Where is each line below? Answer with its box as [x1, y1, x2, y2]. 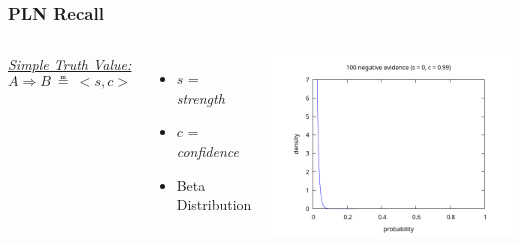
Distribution [176, 194, 252, 215]
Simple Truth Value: [8, 54, 132, 75]
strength [176, 87, 225, 108]
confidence [176, 141, 239, 161]
